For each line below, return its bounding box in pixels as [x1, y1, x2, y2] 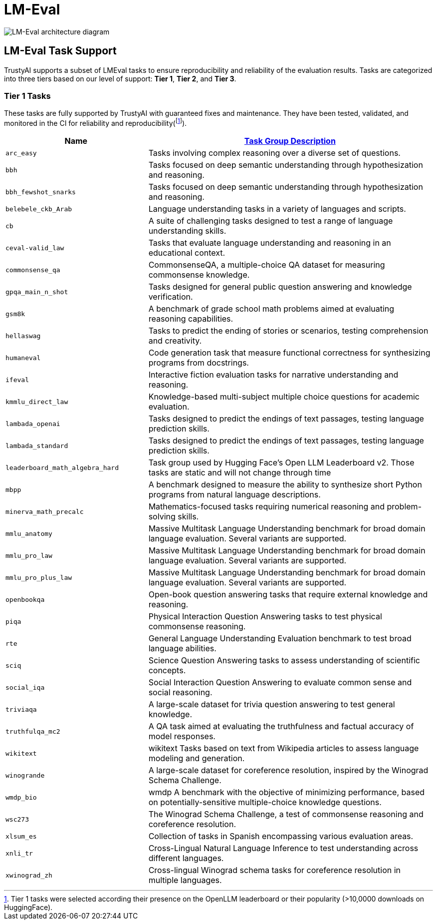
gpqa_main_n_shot [5, 288, 68, 296]
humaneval [5, 354, 41, 362]
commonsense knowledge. [148, 270, 250, 280]
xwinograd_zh [5, 871, 52, 879]
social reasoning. [148, 687, 213, 697]
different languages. [148, 853, 224, 863]
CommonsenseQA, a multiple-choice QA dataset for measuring [148, 260, 385, 270]
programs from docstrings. [148, 358, 249, 368]
